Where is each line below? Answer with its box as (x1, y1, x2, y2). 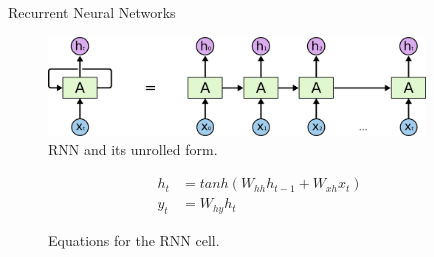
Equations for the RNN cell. (48, 229, 220, 250)
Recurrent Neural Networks (8, 2, 176, 22)
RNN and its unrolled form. (48, 139, 218, 160)
